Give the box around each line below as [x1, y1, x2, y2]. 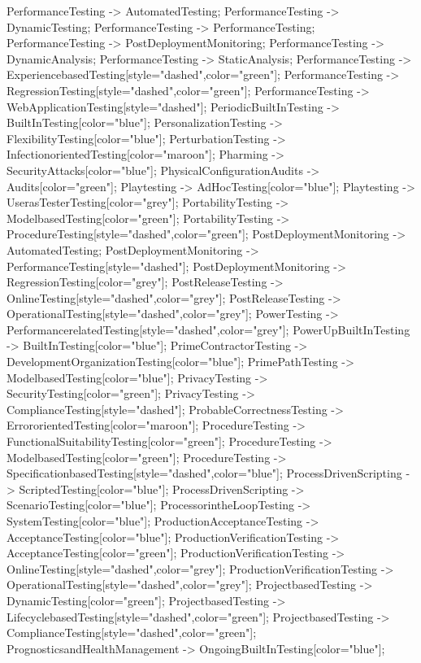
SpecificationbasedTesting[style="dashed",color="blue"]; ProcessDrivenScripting [7, 465, 402, 482]
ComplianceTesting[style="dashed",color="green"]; [7, 624, 257, 641]
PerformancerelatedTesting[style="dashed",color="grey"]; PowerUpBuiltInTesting [7, 321, 410, 338]
